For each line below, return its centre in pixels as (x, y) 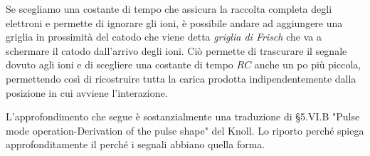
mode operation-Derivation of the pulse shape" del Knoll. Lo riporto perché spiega (185, 130)
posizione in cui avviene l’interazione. (87, 92)
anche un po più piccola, (308, 64)
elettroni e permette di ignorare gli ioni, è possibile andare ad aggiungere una (174, 22)
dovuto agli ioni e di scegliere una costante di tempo (120, 64)
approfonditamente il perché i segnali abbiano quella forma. (136, 144)
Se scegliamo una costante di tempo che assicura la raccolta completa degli (169, 9)
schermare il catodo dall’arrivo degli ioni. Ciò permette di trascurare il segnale (176, 50)
